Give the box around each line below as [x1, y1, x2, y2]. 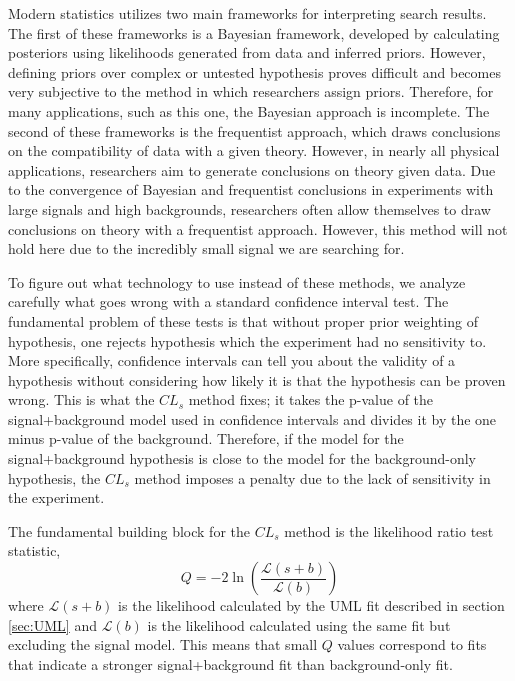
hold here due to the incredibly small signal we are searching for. [8, 238, 405, 259]
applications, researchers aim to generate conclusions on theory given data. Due [8, 159, 496, 180]
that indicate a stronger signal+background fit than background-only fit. [8, 653, 453, 674]
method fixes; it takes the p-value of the [188, 389, 434, 410]
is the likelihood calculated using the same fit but [147, 614, 451, 635]
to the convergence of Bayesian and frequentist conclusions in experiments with [8, 179, 494, 200]
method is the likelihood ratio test [284, 520, 494, 541]
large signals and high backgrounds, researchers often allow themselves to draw [8, 198, 491, 219]
